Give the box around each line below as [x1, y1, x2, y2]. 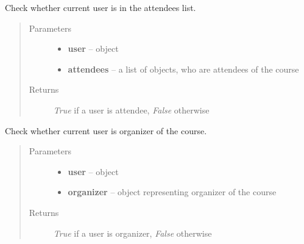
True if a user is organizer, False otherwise [53, 226, 212, 239]
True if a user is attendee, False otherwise [53, 103, 210, 116]
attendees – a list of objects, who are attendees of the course [68, 62, 299, 75]
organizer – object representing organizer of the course [68, 185, 277, 198]
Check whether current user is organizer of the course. [5, 124, 207, 137]
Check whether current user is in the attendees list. [5, 1, 196, 13]
